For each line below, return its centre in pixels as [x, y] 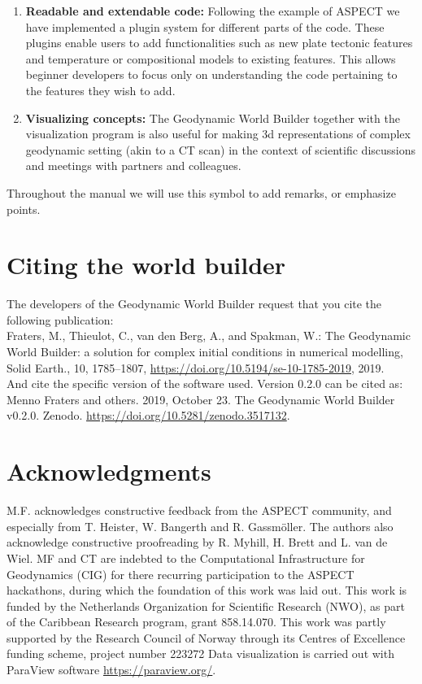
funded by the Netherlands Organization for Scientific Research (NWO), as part [206, 606]
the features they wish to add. [100, 90]
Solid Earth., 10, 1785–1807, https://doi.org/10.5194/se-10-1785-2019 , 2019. [196, 367]
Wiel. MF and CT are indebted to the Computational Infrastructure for [186, 558]
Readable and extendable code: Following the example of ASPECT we [213, 11]
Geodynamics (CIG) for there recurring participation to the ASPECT [181, 574]
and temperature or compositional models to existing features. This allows [211, 58]
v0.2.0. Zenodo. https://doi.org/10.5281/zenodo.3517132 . [148, 415]
